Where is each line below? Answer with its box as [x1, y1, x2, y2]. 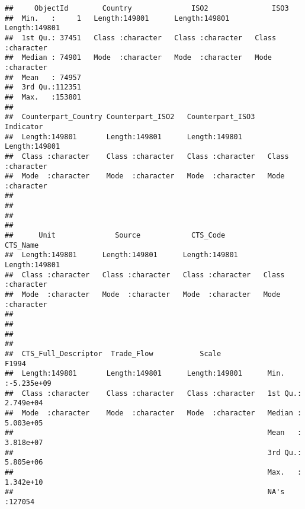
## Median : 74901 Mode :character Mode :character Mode [5, 53, 272, 62]
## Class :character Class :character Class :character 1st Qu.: [5, 389, 302, 398]
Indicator [5, 122, 43, 131]
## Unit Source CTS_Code [5, 231, 226, 240]
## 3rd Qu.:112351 [5, 83, 81, 92]
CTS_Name [5, 241, 39, 249]
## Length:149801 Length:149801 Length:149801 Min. [5, 369, 285, 378]
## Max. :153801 [5, 92, 81, 101]
